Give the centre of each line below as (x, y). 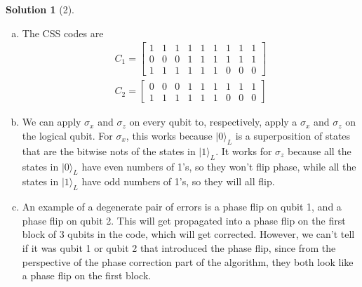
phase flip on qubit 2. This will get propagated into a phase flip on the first (184, 220)
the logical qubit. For (67, 135)
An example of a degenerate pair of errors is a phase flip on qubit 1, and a (182, 207)
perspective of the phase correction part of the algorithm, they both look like (188, 261)
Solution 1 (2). (40, 9)
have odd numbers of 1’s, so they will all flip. (178, 181)
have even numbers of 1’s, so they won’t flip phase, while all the (219, 166)
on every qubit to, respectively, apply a (213, 122)
